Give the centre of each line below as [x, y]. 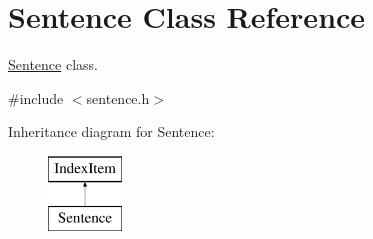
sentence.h [118, 97]
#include [36, 97]
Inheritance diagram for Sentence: [111, 131]
